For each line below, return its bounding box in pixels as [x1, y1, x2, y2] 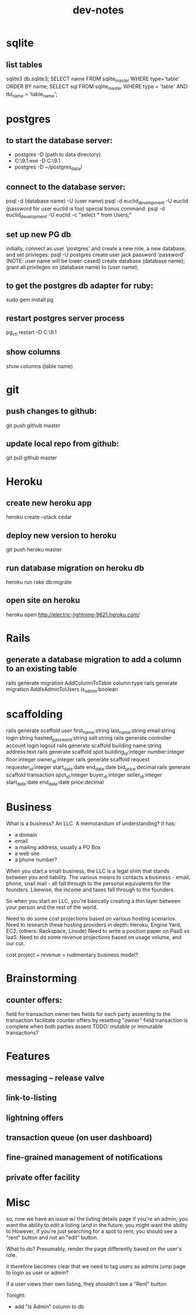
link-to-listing [6, 1093, 57, 1103]
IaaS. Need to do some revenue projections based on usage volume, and [6, 934, 181, 941]
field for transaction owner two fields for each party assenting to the [6, 1011, 171, 1018]
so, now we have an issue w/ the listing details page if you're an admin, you [6, 1215, 188, 1222]
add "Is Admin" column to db [14, 1303, 85, 1310]
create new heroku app [6, 498, 92, 508]
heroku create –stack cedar [6, 513, 72, 521]
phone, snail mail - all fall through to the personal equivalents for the [6, 880, 171, 887]
